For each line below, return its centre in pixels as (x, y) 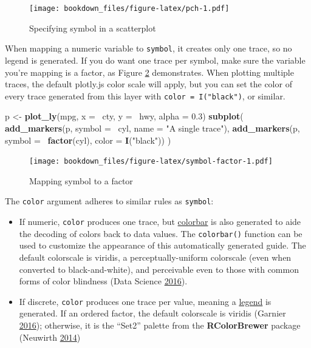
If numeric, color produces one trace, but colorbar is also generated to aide (160, 222)
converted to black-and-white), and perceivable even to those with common (159, 269)
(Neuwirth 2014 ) (50, 337)
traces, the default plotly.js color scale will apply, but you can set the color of (149, 84)
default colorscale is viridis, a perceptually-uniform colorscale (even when (155, 257)
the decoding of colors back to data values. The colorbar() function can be (161, 233)
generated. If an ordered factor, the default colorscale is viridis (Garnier (152, 313)
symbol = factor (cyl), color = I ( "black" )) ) (88, 140)
